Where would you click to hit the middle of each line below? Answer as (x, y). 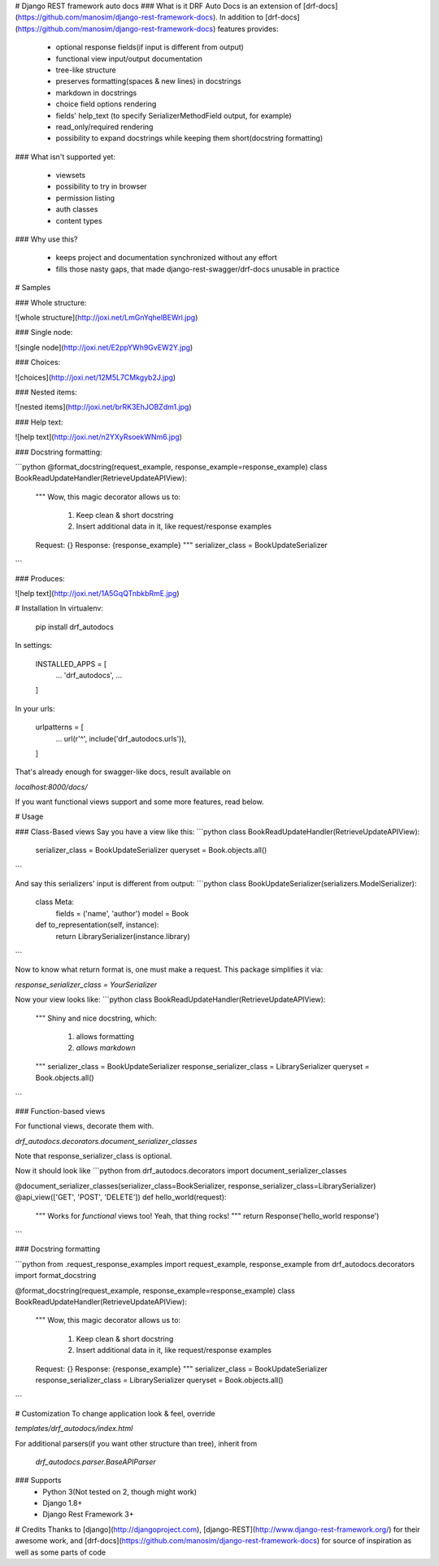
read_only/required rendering (104, 127)
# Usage (29, 816)
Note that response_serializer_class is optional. (93, 1156)
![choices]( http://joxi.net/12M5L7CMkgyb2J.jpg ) (96, 377)
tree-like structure (86, 70)
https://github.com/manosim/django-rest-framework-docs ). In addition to (141, 17)
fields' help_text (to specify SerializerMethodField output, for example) (174, 115)
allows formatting (105, 1036)
